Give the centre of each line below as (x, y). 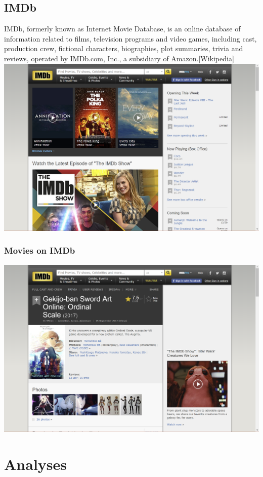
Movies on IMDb (40, 250)
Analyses (35, 464)
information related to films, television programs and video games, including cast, (130, 38)
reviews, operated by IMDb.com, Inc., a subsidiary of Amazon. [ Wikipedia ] (119, 58)
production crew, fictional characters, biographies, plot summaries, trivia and (124, 48)
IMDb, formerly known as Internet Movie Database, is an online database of (122, 29)
